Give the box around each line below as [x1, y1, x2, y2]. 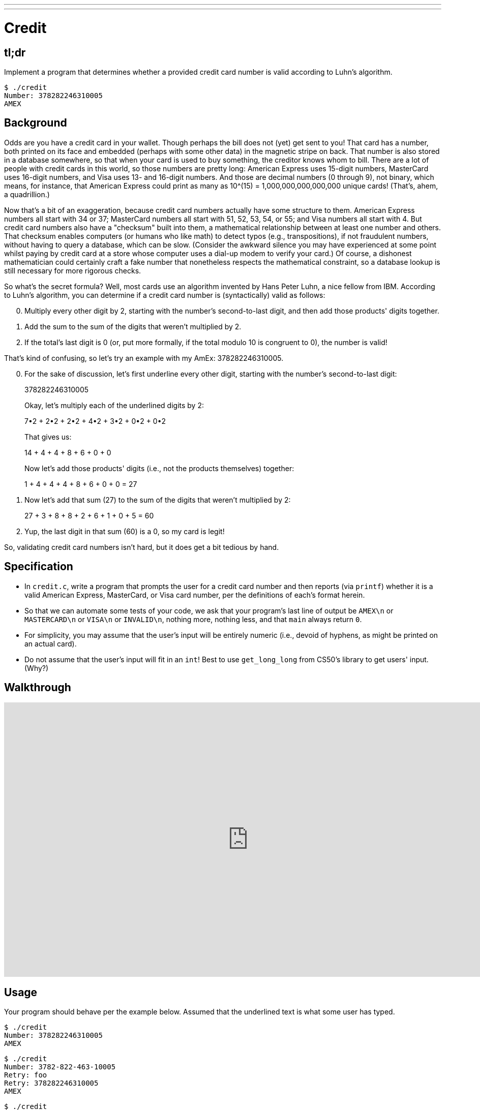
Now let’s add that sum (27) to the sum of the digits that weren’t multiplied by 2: [24, 495, 291, 504]
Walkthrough [4, 681, 71, 694]
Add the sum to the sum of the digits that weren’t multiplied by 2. [24, 322, 242, 331]
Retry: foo [4, 1071, 47, 1080]
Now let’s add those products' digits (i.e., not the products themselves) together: [24, 464, 294, 473]
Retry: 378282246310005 [4, 1079, 99, 1088]
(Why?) [24, 663, 49, 672]
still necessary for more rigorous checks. [4, 266, 141, 275]
